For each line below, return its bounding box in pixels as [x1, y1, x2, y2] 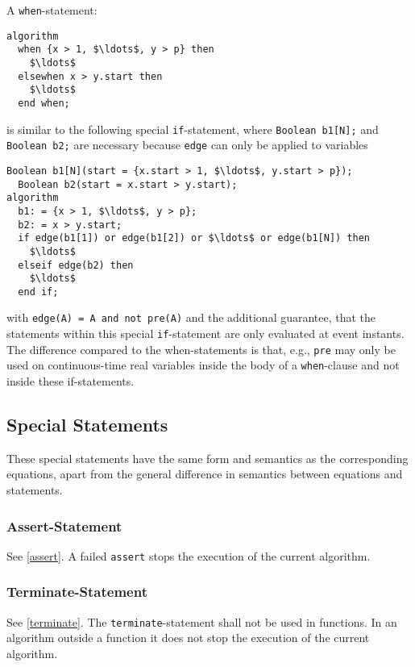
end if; [18, 286, 59, 298]
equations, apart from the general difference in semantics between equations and [6, 465, 403, 482]
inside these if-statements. [6, 373, 135, 390]
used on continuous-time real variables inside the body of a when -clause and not [6, 356, 400, 373]
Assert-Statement [6, 515, 122, 536]
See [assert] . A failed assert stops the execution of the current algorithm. [6, 547, 371, 564]
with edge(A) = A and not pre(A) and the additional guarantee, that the [6, 309, 376, 326]
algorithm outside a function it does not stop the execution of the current [6, 629, 370, 646]
